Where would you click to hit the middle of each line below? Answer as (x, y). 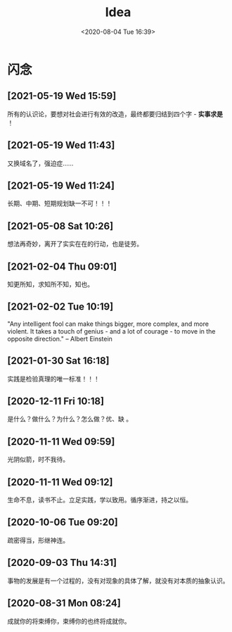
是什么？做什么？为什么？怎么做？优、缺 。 (70, 419)
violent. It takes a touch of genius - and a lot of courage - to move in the (111, 331)
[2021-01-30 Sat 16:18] (58, 361)
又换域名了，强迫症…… (40, 163)
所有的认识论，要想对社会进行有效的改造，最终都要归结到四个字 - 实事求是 (115, 114)
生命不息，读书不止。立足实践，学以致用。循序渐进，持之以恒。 (99, 500)
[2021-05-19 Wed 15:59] (62, 96)
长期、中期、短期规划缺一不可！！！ (60, 203)
